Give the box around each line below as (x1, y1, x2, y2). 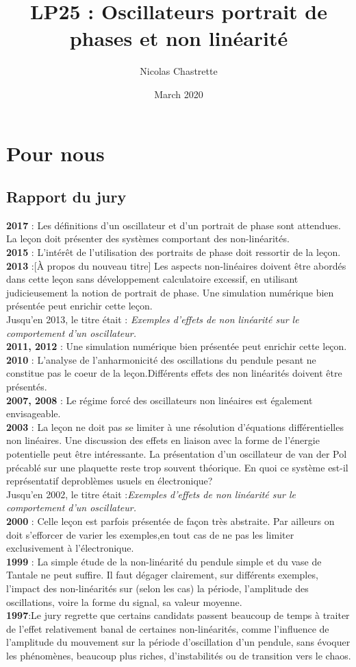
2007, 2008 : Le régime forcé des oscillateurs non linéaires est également (6, 393, 313, 407)
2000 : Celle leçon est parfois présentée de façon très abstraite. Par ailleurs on (6, 513, 335, 528)
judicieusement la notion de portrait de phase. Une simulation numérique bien (6, 285, 334, 299)
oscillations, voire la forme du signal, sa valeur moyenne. (6, 594, 242, 609)
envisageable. (6, 406, 61, 421)
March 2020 (154, 86, 203, 101)
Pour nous (6, 139, 105, 167)
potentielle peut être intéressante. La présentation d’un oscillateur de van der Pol (6, 446, 347, 460)
